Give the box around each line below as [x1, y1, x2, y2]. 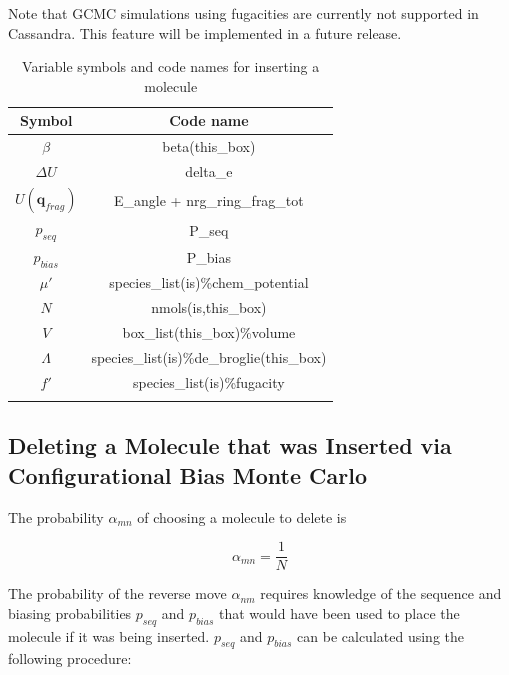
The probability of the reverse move [8, 583, 227, 604]
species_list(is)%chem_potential [109, 272, 309, 293]
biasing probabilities [8, 602, 132, 623]
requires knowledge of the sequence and [260, 583, 502, 604]
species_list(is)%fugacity [133, 371, 285, 392]
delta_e [185, 161, 233, 182]
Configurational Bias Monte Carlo [8, 459, 367, 490]
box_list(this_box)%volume [122, 321, 296, 342]
